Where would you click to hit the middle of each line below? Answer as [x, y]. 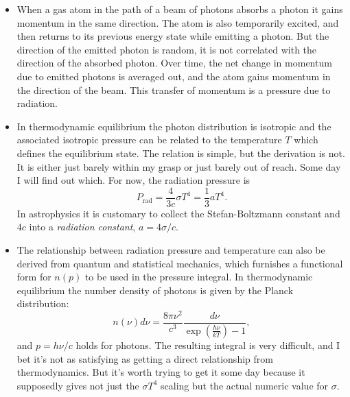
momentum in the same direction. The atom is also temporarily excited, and [178, 22]
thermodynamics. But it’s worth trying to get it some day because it [161, 372]
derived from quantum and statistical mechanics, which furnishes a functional [180, 263]
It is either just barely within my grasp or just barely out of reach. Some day [179, 166]
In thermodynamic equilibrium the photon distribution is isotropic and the [174, 126]
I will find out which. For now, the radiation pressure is [133, 180]
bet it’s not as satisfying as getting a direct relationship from [145, 358]
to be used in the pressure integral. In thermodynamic [199, 277]
